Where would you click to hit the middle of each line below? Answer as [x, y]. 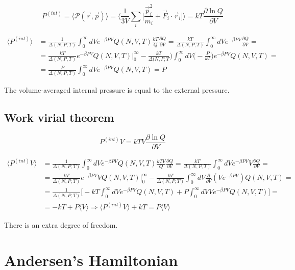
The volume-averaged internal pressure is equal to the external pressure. [117, 89]
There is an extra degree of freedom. [61, 225]
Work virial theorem [59, 117]
